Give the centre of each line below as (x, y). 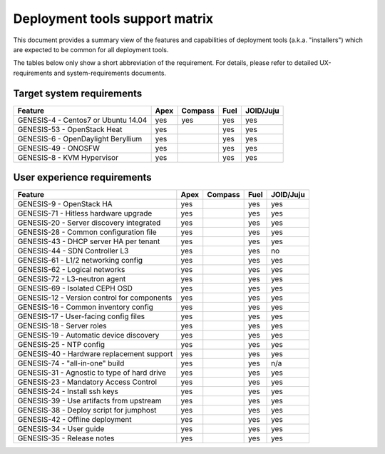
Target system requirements (78, 93)
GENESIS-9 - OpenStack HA (65, 204)
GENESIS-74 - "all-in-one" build (71, 363)
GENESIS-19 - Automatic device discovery (88, 336)
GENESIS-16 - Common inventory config (85, 307)
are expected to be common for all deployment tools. (91, 49)
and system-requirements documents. (110, 73)
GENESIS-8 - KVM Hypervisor (68, 157)
